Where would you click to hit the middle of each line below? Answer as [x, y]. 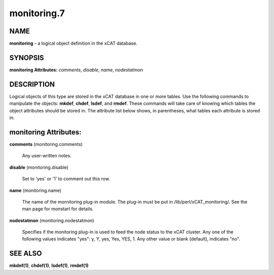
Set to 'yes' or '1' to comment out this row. [66, 179]
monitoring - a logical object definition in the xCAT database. [74, 44]
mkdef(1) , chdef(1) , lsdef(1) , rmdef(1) [49, 265]
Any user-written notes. [47, 156]
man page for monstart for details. [58, 209]
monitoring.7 [37, 13]
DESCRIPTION [32, 84]
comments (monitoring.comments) [46, 144]
